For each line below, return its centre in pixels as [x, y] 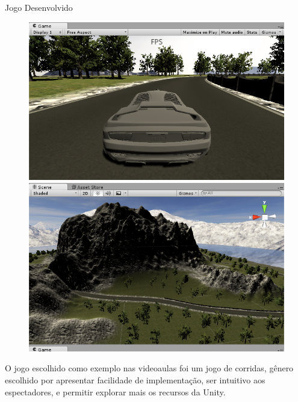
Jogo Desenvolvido [39, 7]
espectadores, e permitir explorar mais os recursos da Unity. [115, 391]
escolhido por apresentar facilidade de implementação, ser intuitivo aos [135, 380]
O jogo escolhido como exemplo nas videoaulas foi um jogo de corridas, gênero [149, 368]
